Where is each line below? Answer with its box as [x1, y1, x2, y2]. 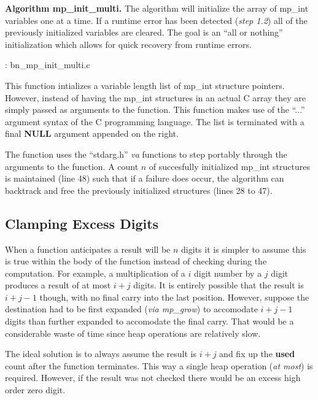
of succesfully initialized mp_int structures [149, 160, 310, 172]
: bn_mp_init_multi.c [5, 58, 90, 71]
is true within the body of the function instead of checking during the [5, 255, 267, 267]
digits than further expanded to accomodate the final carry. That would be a [5, 315, 294, 328]
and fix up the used [219, 347, 295, 360]
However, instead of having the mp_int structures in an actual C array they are [5, 91, 306, 104]
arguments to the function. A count [5, 160, 139, 172]
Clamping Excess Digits [5, 213, 159, 233]
